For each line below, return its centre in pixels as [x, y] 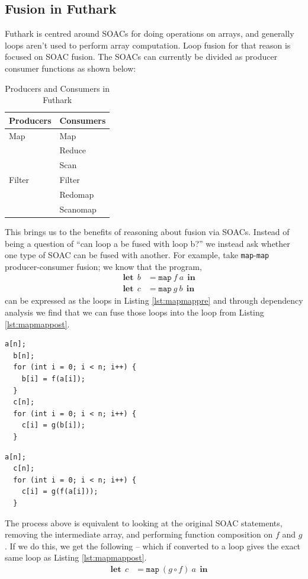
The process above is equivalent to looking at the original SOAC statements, [144, 522]
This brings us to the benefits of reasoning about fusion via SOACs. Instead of [147, 231]
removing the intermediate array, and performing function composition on [139, 534]
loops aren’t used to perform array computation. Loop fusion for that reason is [148, 45]
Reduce [73, 150]
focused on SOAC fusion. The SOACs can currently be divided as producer [141, 57]
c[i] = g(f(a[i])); [60, 492]
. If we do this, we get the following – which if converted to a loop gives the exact [153, 546]
